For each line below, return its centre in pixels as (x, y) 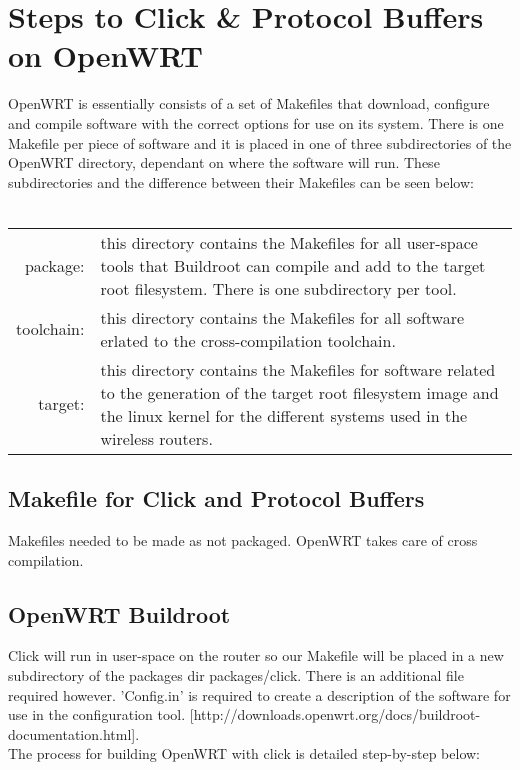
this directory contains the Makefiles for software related (298, 369)
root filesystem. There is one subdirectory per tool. (278, 288)
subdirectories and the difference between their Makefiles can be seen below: (241, 181)
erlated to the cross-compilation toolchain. (248, 340)
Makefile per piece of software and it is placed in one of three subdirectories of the (260, 142)
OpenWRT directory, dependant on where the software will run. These (224, 162)
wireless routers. (156, 438)
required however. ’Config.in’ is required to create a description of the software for (259, 694)
